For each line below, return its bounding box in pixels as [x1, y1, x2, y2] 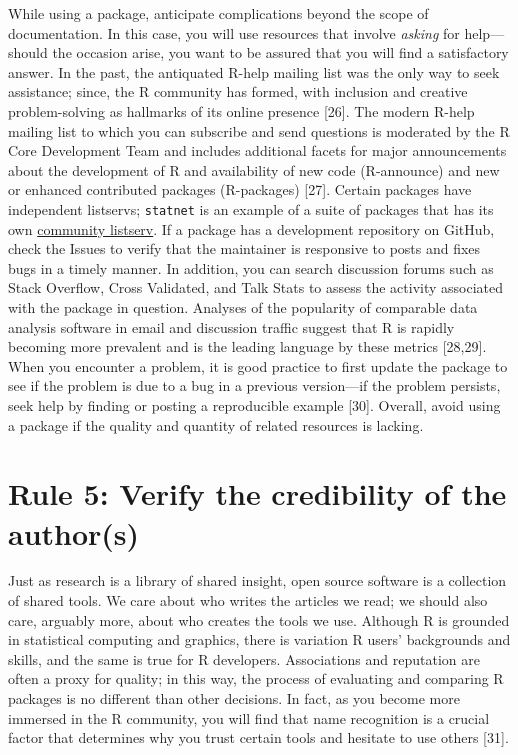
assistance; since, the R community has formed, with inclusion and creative [8, 81, 468, 102]
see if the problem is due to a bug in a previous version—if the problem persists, [8, 375, 501, 396]
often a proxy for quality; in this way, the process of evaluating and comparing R [8, 668, 504, 689]
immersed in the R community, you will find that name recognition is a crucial [8, 707, 490, 728]
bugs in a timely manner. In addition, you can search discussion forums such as [8, 257, 494, 278]
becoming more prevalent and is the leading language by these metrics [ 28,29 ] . [8, 336, 487, 357]
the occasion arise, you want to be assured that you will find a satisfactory [52, 42, 509, 63]
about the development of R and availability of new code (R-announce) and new [8, 159, 500, 180]
